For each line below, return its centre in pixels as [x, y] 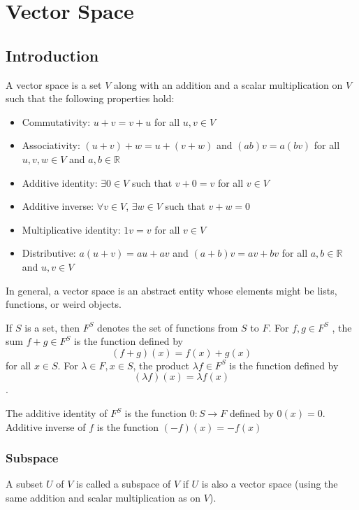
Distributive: [49, 253]
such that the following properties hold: [90, 98]
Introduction [52, 55]
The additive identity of [57, 413]
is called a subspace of [124, 484]
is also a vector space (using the [270, 484]
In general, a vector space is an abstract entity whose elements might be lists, [171, 290]
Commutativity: [56, 121]
